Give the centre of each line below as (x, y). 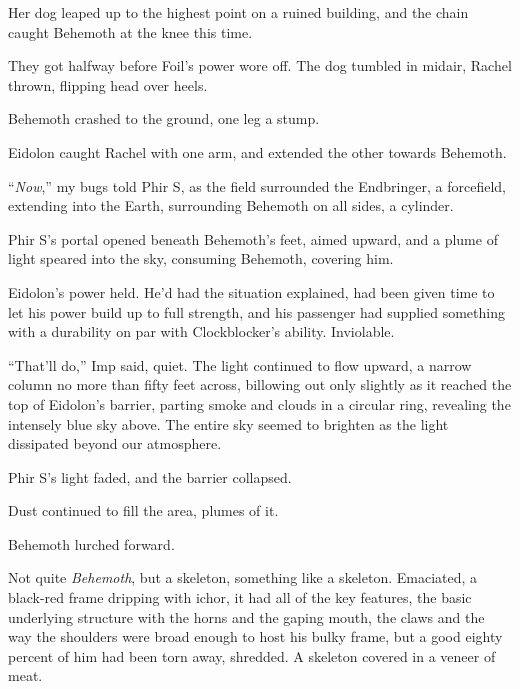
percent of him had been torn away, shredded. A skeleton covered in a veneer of (252, 655)
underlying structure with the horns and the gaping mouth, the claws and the (246, 616)
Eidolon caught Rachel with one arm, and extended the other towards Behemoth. (257, 151)
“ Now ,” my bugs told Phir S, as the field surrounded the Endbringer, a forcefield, (257, 185)
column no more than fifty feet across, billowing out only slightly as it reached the (260, 384)
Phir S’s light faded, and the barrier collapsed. (150, 476)
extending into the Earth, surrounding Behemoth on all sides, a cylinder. (231, 205)
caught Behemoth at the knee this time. (130, 31)
